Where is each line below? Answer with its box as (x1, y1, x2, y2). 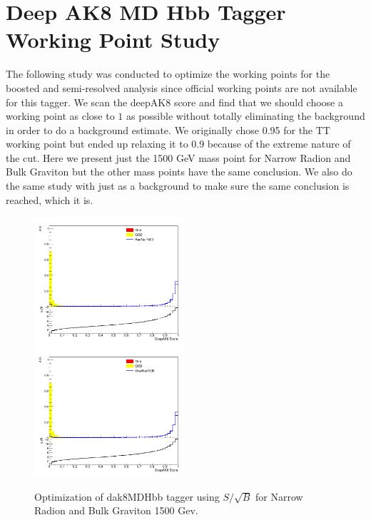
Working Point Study (6, 25, 220, 54)
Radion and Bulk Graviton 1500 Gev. (34, 503, 198, 518)
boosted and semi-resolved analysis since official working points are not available (6, 80, 357, 95)
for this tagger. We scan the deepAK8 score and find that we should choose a (6, 94, 343, 109)
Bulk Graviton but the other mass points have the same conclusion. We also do (6, 164, 352, 179)
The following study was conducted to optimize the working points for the (6, 66, 330, 81)
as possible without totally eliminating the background (126, 108, 365, 123)
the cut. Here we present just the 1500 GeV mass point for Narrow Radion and (6, 150, 351, 165)
